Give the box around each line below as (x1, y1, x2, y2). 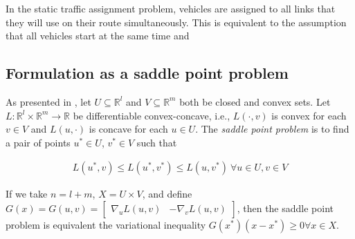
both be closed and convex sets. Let (179, 94, 331, 108)
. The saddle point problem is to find (195, 122, 349, 136)
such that (136, 135, 177, 149)
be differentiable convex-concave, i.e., (73, 108, 230, 122)
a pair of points (6, 135, 71, 149)
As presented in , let (6, 94, 91, 108)
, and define (142, 187, 192, 201)
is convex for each (271, 108, 347, 122)
